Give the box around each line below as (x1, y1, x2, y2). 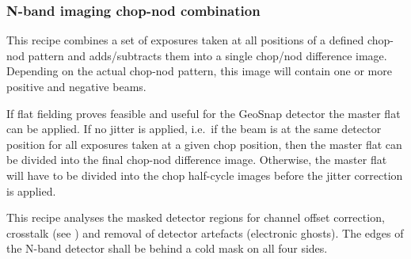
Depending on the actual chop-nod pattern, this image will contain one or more (6, 63, 392, 79)
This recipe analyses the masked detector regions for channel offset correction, (6, 209, 385, 226)
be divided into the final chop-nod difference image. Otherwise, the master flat (6, 151, 387, 168)
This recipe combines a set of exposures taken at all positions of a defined (6, 32, 364, 48)
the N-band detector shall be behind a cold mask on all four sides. (6, 240, 328, 257)
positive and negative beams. (6, 78, 147, 94)
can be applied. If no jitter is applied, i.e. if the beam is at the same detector (6, 120, 382, 137)
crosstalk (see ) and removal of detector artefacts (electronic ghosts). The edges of (6, 224, 404, 241)
